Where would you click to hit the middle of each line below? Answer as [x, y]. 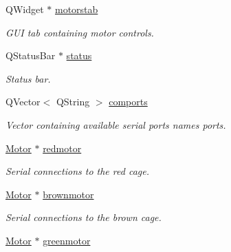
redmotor [62, 148]
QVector [23, 102]
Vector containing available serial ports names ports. [116, 124]
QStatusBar [31, 55]
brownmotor [68, 194]
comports [128, 102]
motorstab [76, 9]
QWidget [25, 9]
